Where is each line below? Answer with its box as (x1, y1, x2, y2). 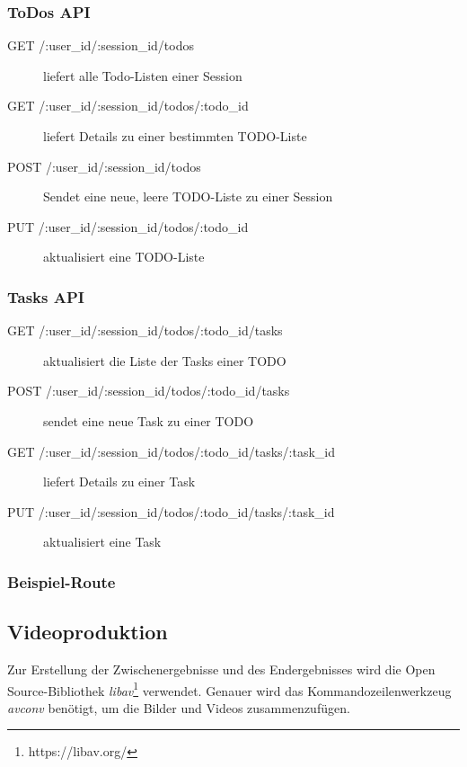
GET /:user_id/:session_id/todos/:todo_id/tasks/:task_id (7, 441, 335, 460)
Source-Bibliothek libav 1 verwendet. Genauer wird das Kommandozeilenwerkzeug (7, 678, 452, 700)
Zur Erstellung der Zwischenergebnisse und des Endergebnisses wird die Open (7, 659, 436, 678)
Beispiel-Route (7, 570, 116, 593)
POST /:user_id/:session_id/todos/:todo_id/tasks (7, 381, 290, 400)
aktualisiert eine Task (43, 532, 162, 551)
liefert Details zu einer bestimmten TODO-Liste (43, 127, 307, 145)
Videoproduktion (7, 618, 168, 646)
